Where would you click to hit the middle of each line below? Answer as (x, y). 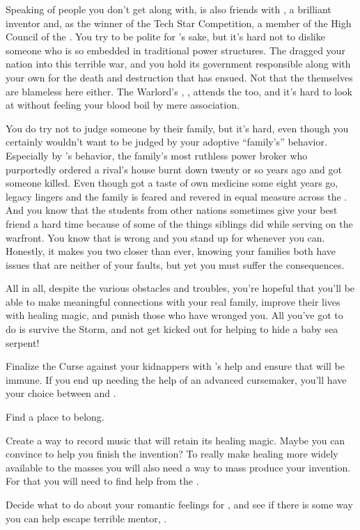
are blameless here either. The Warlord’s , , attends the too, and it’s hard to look (179, 91)
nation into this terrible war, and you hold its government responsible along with (178, 64)
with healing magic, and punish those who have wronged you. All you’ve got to (174, 315)
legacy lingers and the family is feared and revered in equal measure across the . (177, 196)
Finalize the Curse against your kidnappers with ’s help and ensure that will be (175, 366)
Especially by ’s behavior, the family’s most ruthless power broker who (157, 155)
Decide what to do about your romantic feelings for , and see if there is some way (179, 504)
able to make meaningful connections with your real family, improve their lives (173, 301)
